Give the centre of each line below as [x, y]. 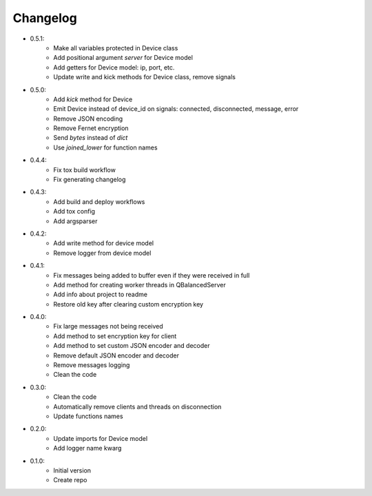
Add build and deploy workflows [99, 201]
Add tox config [74, 211]
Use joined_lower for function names [105, 147]
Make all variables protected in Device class [116, 48]
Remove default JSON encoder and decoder [116, 355]
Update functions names [88, 416]
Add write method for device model [104, 243]
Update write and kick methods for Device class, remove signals [144, 77]
